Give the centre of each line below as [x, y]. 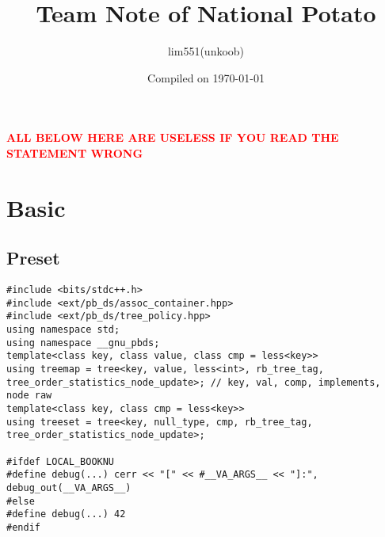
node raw [29, 396]
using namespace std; [63, 330]
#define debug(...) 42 [66, 514]
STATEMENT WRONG [75, 152]
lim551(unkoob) [206, 51]
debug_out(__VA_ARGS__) [69, 487]
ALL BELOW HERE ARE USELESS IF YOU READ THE [173, 137]
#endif [23, 527]
